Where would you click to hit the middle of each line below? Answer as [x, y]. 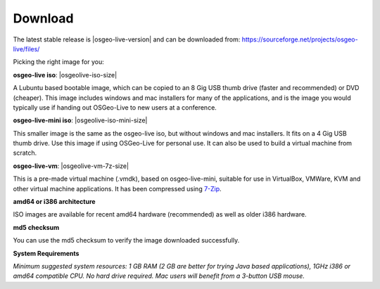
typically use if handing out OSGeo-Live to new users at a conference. [115, 107]
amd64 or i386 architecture [54, 202]
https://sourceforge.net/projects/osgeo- [300, 39]
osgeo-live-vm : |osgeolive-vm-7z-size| [71, 166]
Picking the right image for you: [59, 62]
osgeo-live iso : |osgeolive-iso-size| [65, 75]
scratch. [25, 153]
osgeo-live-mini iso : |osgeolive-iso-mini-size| [80, 120]
